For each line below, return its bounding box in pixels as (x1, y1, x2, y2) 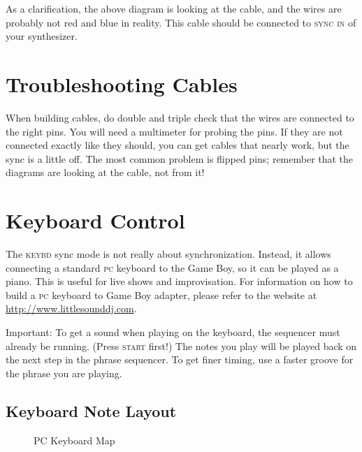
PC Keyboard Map (34, 432, 115, 447)
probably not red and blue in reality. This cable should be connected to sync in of (6, 15, 356, 29)
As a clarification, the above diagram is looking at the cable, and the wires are (6, 1, 342, 15)
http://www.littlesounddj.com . (6, 301, 137, 316)
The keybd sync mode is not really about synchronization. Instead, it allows (6, 247, 331, 261)
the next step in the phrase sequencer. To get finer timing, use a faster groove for (6, 352, 354, 367)
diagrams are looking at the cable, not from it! (6, 165, 205, 180)
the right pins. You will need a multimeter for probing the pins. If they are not (6, 124, 343, 138)
